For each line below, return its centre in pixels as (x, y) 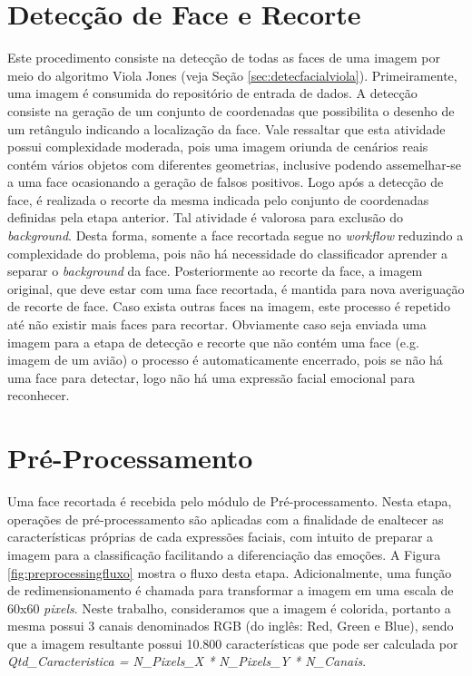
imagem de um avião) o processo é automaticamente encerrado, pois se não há (225, 360)
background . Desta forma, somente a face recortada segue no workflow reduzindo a (236, 235)
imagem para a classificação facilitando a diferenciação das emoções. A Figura (224, 554)
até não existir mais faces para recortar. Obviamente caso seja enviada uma (217, 324)
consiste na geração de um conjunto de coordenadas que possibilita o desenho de (231, 110)
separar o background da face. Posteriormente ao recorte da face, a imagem (215, 271)
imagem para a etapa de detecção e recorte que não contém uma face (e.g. (213, 342)
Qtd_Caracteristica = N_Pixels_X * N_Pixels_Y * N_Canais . (187, 661)
